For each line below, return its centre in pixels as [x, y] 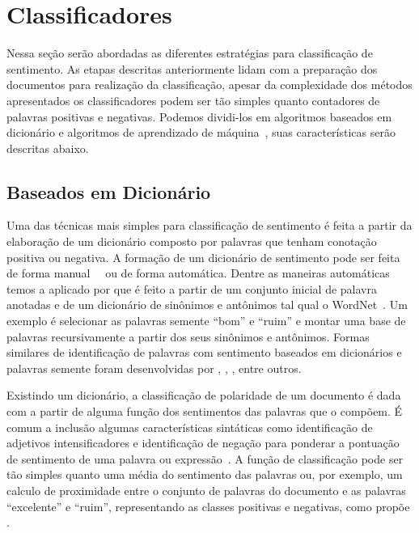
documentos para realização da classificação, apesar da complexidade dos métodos [209, 85]
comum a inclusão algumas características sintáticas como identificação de [190, 427]
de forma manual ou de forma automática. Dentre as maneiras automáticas [198, 273]
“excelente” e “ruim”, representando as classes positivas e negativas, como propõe [208, 506]
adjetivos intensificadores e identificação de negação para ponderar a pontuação [203, 443]
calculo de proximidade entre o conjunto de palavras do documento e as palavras [206, 490]
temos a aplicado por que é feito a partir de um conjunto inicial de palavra [192, 288]
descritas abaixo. [48, 148]
